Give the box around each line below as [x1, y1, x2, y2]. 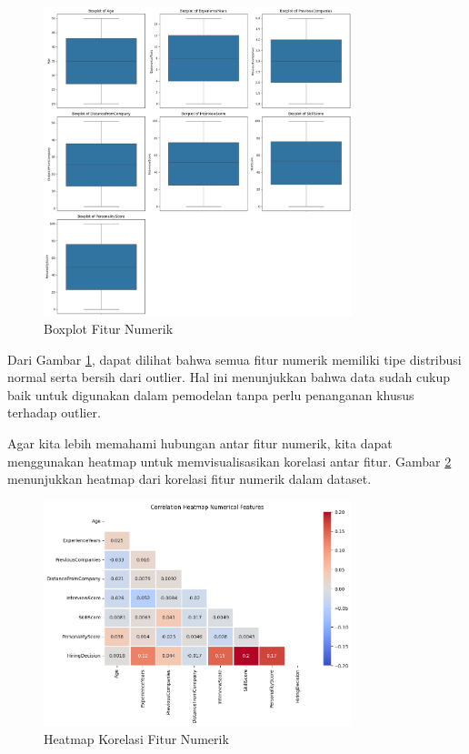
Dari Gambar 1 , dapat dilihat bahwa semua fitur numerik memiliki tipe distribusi [7, 349, 462, 368]
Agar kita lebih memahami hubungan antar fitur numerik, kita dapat [7, 434, 393, 453]
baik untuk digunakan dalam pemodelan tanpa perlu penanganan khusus [7, 385, 414, 404]
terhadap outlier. [7, 403, 101, 422]
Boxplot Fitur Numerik [44, 319, 174, 338]
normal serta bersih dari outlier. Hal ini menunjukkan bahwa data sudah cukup [7, 367, 451, 387]
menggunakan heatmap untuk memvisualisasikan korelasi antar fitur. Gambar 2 [7, 451, 452, 470]
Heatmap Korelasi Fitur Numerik [44, 729, 229, 748]
